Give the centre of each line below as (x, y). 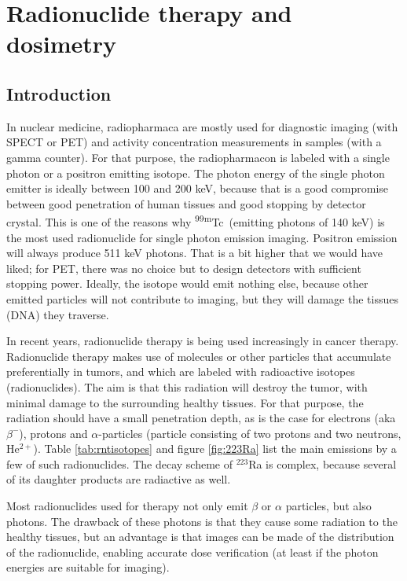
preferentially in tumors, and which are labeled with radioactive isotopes (181, 371)
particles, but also (328, 506)
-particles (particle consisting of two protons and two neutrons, (250, 433)
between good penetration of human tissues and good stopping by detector (186, 203)
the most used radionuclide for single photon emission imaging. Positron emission (202, 237)
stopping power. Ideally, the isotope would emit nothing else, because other (187, 283)
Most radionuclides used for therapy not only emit (127, 506)
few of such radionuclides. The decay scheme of (120, 463)
